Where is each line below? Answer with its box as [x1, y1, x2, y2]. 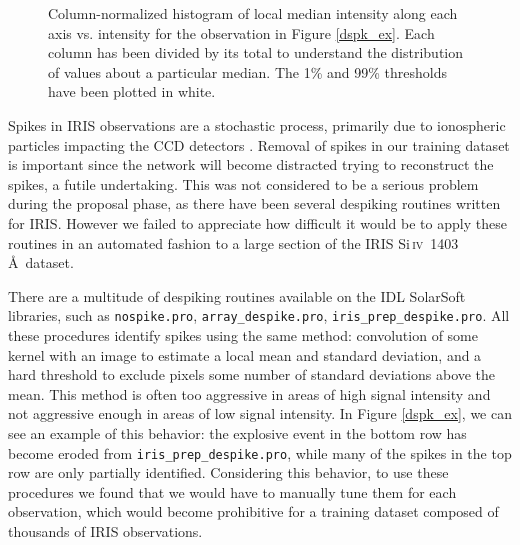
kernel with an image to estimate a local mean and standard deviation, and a [8, 344, 482, 365]
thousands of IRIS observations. [8, 520, 203, 541]
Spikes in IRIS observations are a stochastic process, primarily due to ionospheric [8, 114, 506, 135]
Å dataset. [8, 252, 74, 273]
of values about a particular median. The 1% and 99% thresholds [48, 61, 447, 82]
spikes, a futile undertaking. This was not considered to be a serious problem [8, 173, 479, 194]
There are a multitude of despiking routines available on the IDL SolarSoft [8, 285, 466, 306]
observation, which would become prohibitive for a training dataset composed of [8, 501, 499, 522]
